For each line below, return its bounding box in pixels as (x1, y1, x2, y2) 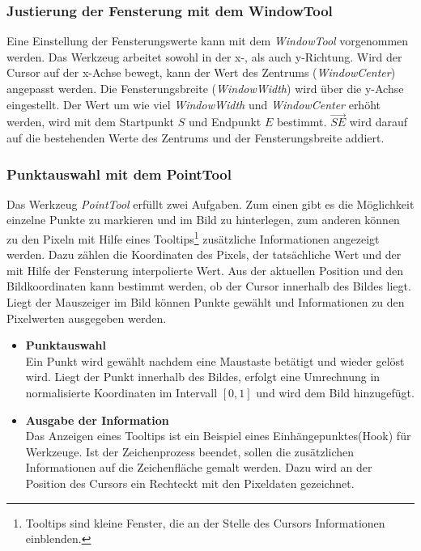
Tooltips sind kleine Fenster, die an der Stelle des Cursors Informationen (25, 514, 385, 531)
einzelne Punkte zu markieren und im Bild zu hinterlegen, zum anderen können (6, 211, 400, 228)
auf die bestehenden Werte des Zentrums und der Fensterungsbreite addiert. (6, 129, 385, 146)
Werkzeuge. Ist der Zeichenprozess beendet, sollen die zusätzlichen (25, 443, 355, 460)
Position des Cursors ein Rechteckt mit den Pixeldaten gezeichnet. (25, 474, 355, 491)
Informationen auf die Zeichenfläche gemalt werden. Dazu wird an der (25, 459, 372, 476)
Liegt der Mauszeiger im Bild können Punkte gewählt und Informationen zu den (6, 294, 405, 311)
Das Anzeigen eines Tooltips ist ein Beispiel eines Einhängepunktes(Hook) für (25, 427, 411, 444)
